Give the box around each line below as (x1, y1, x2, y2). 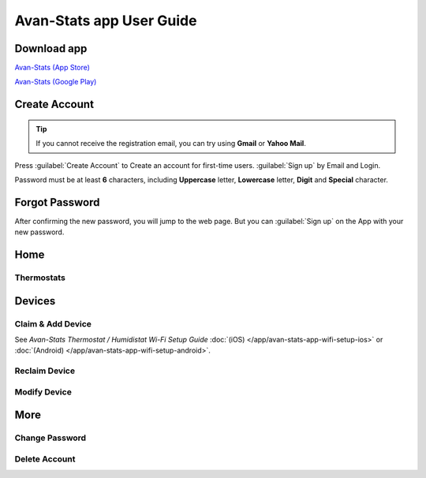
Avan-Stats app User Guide (14, 12, 197, 29)
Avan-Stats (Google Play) (14, 77, 97, 87)
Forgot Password (14, 196, 100, 209)
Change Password (14, 432, 87, 443)
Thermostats (14, 272, 66, 283)
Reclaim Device (14, 365, 75, 376)
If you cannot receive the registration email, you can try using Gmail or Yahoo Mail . (35, 139, 307, 148)
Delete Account (14, 454, 76, 465)
